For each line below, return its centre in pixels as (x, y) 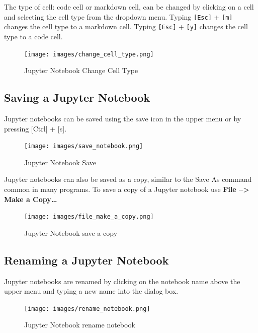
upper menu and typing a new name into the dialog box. (91, 291)
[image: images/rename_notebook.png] (87, 309)
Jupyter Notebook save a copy (71, 232)
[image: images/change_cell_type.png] (89, 54)
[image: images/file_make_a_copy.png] (89, 217)
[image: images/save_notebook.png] (84, 146)
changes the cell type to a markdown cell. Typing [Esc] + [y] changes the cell (126, 26)
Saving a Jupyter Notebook (77, 97)
